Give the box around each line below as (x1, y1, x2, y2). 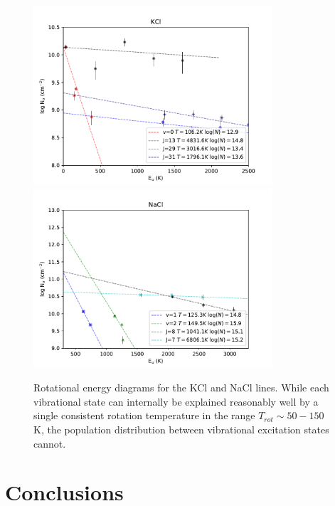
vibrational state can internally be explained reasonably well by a (33, 394, 319, 409)
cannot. (33, 436, 66, 450)
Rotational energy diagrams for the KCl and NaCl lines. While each (33, 380, 329, 395)
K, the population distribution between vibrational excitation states (33, 421, 329, 436)
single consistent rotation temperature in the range (33, 408, 255, 423)
